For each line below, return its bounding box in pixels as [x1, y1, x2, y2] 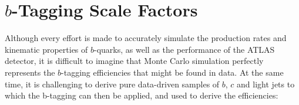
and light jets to [237, 77, 295, 90]
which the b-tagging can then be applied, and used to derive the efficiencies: [5, 89, 278, 101]
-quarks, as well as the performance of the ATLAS [94, 43, 275, 55]
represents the [5, 66, 55, 78]
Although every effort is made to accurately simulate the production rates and [5, 32, 287, 44]
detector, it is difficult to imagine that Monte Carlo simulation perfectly [5, 55, 264, 67]
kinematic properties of [5, 43, 88, 55]
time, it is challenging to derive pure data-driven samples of [5, 77, 220, 90]
